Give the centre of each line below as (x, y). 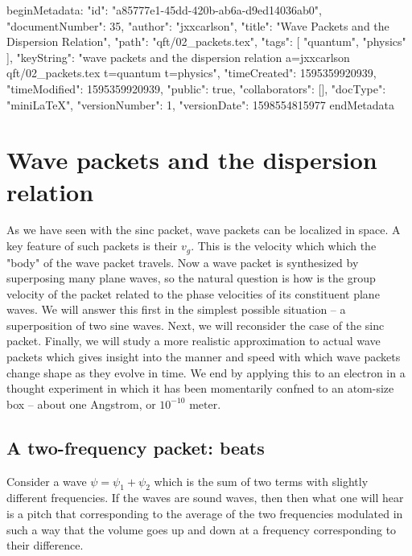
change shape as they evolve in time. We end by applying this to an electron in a (206, 372)
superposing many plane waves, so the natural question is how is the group (191, 278)
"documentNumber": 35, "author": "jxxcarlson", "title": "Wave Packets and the (198, 25)
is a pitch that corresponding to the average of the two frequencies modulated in (205, 514)
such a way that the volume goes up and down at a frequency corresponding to (202, 529)
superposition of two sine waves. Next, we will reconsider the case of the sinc (196, 325)
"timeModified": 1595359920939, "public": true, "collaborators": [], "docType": (196, 88)
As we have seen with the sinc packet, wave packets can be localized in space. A (204, 230)
